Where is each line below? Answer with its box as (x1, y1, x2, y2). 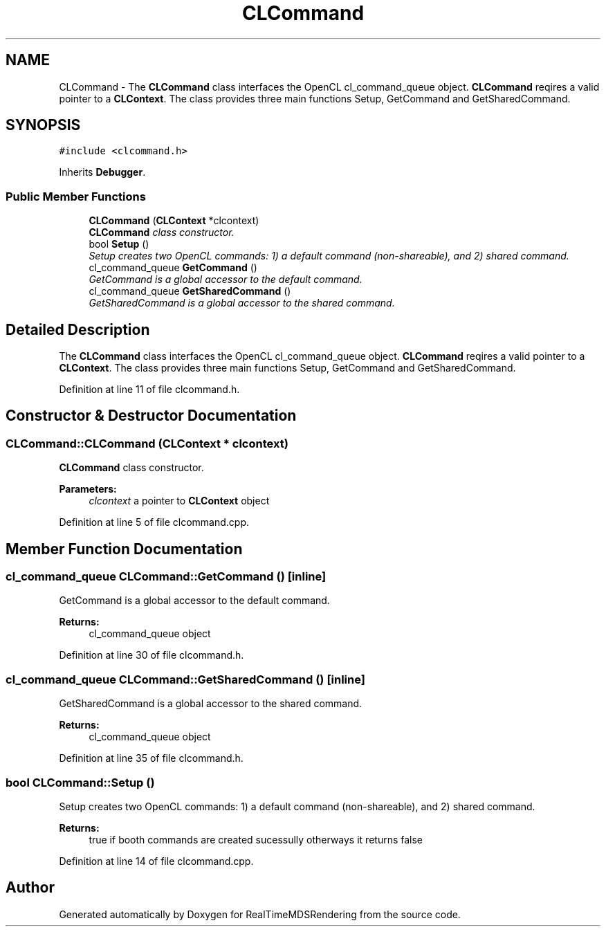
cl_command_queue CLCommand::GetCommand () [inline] (6, 569, 327, 584)
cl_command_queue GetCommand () (89, 262, 257, 274)
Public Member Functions (6, 189, 146, 203)
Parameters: (59, 483, 117, 495)
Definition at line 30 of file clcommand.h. (59, 649, 244, 661)
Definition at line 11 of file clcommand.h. (59, 383, 240, 396)
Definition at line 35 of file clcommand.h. (59, 752, 244, 765)
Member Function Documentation (6, 540, 243, 558)
